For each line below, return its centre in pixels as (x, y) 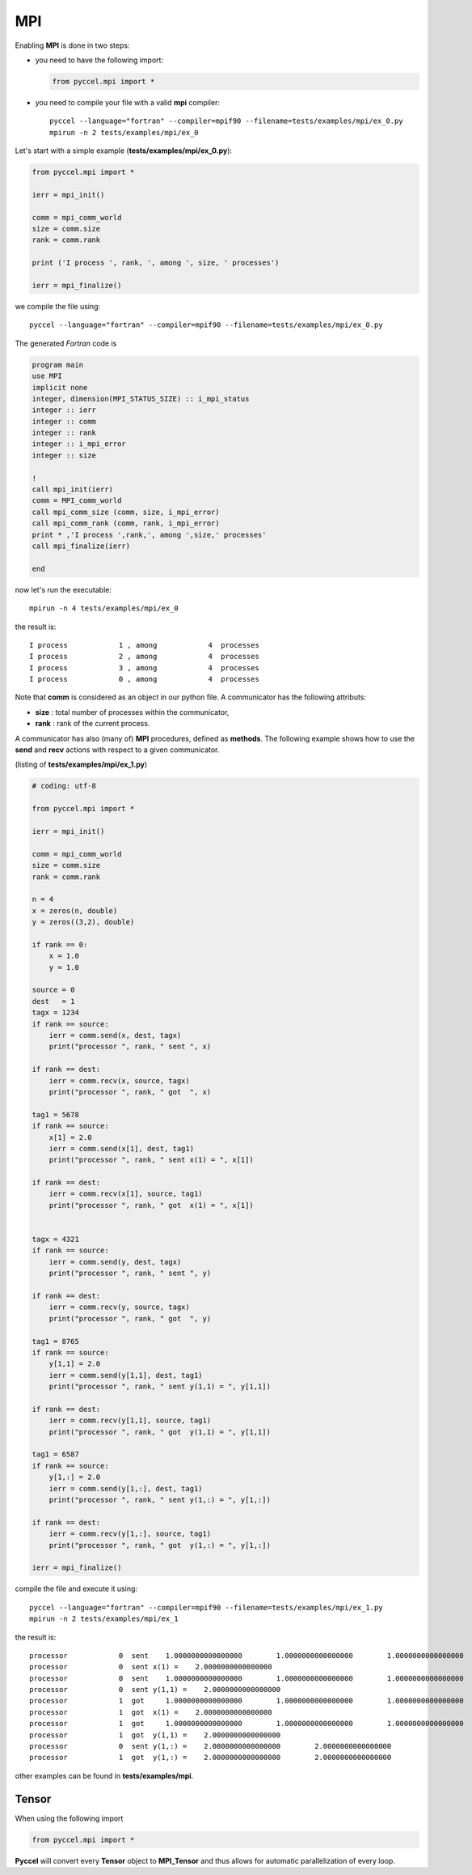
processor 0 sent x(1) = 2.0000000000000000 (151, 1667)
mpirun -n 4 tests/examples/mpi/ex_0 (104, 608)
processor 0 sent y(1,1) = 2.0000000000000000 (155, 1690)
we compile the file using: (58, 306)
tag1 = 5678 (56, 1114)
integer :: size (64, 455)
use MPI (47, 376)
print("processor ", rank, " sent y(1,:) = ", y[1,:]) (160, 1500)
